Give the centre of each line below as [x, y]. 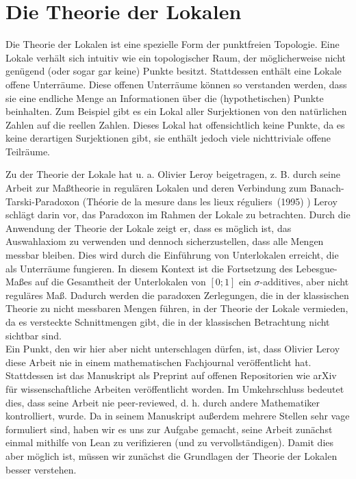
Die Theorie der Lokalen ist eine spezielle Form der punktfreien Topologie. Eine [173, 44]
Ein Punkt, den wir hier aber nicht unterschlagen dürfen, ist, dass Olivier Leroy [173, 349]
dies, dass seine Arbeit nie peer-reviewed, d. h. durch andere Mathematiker [163, 402]
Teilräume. [28, 151]
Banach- [327, 188]
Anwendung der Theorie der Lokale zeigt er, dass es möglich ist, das [149, 228]
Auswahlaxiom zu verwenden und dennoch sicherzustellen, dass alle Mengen [165, 241]
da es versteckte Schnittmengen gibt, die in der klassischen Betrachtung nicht [168, 322]
